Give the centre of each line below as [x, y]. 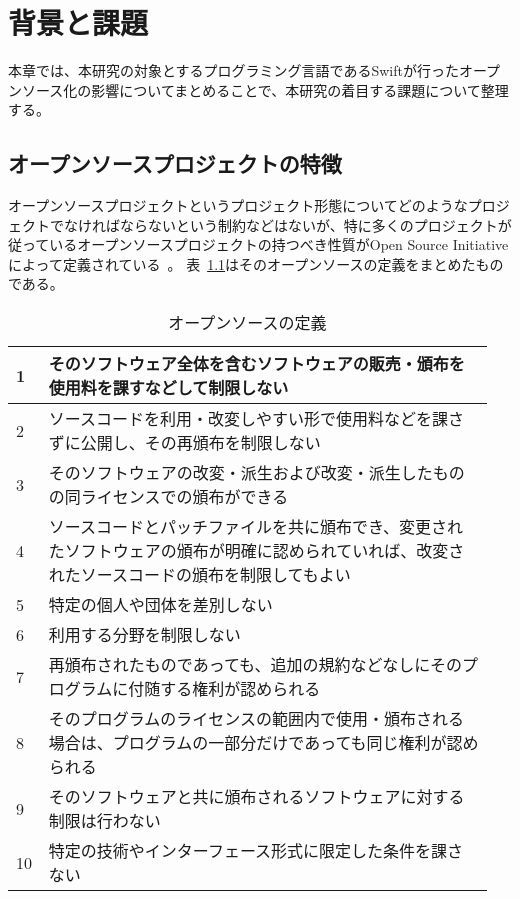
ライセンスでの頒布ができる [184, 497]
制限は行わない [104, 821]
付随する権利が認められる [224, 689]
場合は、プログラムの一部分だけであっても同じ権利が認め [263, 743]
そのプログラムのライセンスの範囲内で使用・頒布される [256, 719]
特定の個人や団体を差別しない [160, 605]
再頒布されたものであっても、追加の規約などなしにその [255, 665]
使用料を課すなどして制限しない [168, 388]
